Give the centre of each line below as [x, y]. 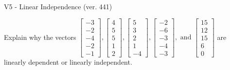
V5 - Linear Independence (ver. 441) [58, 6]
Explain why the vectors [40, 37]
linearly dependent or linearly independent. [68, 61]
